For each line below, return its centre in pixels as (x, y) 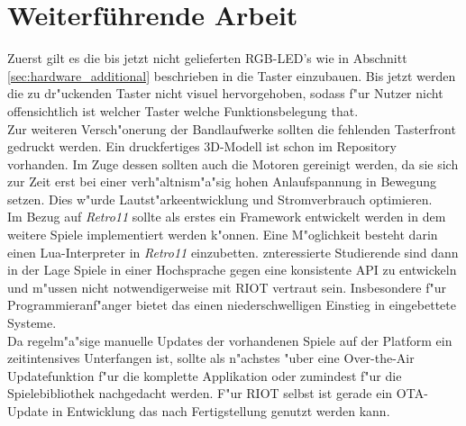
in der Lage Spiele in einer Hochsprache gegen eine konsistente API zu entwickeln (232, 270)
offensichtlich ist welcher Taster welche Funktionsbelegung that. (183, 110)
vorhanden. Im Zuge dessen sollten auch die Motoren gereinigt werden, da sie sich (233, 163)
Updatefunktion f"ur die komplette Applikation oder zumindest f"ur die (205, 375)
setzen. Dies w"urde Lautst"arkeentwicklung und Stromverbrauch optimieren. (220, 199)
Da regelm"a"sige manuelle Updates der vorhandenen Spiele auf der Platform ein (230, 340)
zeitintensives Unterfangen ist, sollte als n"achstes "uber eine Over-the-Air (211, 358)
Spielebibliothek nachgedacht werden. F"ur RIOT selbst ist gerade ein (200, 393)
